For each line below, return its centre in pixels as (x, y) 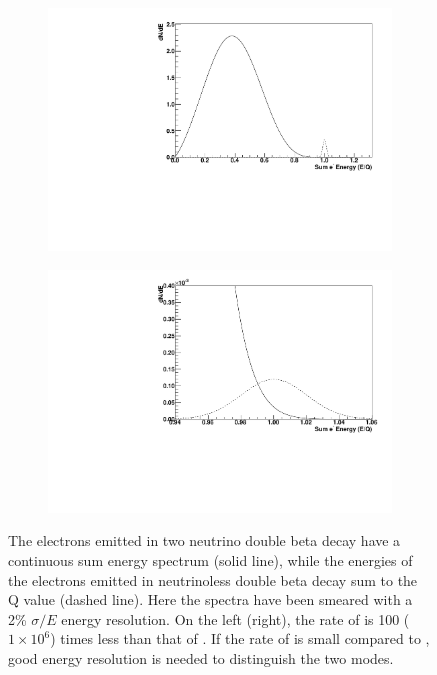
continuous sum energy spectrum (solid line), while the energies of (210, 560)
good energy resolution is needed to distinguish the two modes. (201, 657)
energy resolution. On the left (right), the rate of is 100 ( (235, 618)
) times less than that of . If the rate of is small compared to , (240, 638)
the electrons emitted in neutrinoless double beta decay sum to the (213, 579)
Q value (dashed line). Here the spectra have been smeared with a (210, 599)
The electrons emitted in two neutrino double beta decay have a (204, 540)
